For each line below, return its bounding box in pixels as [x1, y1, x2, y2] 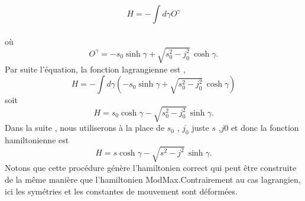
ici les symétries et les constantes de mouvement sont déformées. [5, 184, 238, 197]
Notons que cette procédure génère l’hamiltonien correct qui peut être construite [5, 162, 297, 174]
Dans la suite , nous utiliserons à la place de [5, 121, 165, 134]
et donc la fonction [231, 121, 299, 134]
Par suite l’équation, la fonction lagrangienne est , [5, 62, 186, 75]
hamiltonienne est [5, 134, 69, 146]
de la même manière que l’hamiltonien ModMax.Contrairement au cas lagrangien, [5, 173, 301, 185]
